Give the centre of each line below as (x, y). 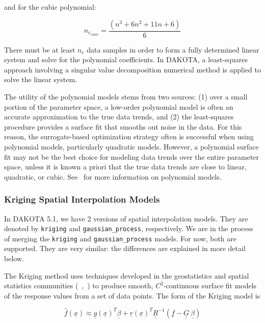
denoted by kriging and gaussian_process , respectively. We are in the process (129, 228)
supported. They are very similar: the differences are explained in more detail (125, 248)
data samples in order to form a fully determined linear (173, 49)
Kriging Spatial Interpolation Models (82, 199)
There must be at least (40, 49)
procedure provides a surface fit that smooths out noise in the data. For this (123, 126)
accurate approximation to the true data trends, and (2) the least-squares (119, 117)
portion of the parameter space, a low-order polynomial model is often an (119, 106)
